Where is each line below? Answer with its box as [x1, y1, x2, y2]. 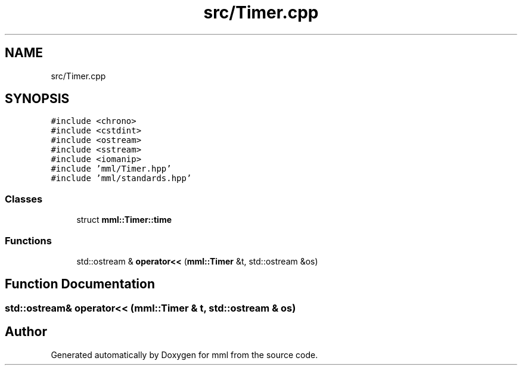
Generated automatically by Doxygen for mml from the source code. [51, 349, 318, 360]
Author [5, 324, 47, 340]
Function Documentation [5, 276, 155, 292]
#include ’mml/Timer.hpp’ [51, 164, 172, 174]
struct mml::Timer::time [76, 214, 172, 225]
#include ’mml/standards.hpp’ [51, 173, 192, 184]
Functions [5, 234, 52, 247]
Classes [5, 192, 43, 205]
